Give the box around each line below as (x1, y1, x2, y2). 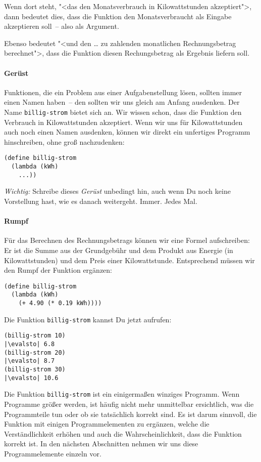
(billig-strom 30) (4, 365, 66, 373)
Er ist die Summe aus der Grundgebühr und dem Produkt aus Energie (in (4, 244, 233, 255)
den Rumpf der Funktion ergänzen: (4, 265, 113, 275)
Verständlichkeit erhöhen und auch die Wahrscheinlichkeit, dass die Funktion (4, 428, 242, 439)
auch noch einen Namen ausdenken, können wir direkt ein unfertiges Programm (4, 127, 250, 137)
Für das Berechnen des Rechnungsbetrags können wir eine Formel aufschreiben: (4, 235, 250, 245)
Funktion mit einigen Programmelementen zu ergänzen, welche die (4, 418, 210, 429)
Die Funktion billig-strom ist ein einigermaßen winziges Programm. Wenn (4, 389, 240, 399)
